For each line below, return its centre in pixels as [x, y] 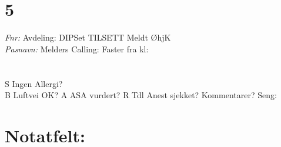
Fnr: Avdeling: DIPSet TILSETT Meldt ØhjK [88, 37]
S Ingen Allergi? [34, 83]
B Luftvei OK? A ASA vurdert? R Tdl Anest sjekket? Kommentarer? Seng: [141, 95]
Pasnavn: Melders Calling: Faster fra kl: [77, 49]
